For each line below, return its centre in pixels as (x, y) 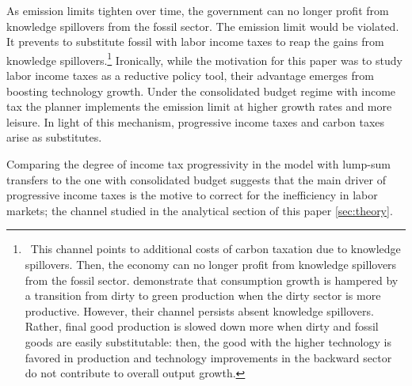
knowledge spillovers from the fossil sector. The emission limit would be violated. (203, 26)
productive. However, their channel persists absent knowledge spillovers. (199, 310)
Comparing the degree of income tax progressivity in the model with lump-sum (198, 164)
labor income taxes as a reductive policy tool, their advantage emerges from (190, 76)
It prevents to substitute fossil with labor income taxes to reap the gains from (195, 42)
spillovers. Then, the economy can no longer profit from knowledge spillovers (211, 264)
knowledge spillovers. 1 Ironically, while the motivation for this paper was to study (204, 59)
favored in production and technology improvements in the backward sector (208, 357)
